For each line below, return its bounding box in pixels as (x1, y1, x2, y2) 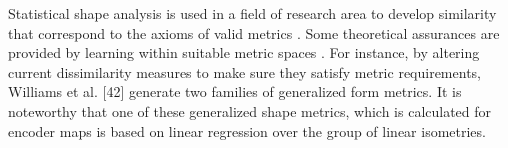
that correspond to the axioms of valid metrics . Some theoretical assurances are (8, 22, 500, 43)
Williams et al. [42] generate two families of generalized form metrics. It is (8, 81, 462, 102)
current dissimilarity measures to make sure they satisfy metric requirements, (8, 61, 481, 82)
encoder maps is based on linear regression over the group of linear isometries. (8, 120, 486, 141)
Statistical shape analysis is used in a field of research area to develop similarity (8, 3, 497, 23)
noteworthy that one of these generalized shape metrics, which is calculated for (8, 100, 492, 121)
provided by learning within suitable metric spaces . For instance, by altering (8, 42, 480, 63)
